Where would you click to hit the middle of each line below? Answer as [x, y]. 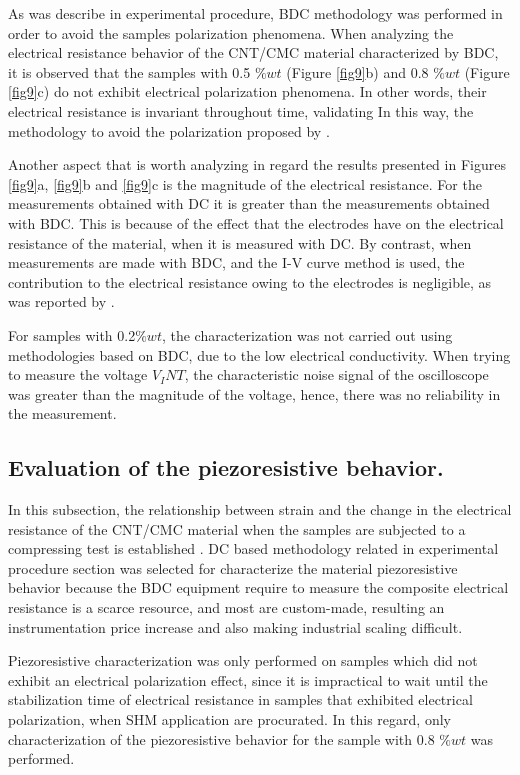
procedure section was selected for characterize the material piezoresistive [233, 567]
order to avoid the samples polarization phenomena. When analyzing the [231, 32]
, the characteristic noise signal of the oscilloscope [336, 374]
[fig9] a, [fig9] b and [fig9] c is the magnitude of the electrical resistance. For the [245, 183]
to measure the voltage [78, 374]
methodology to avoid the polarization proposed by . [169, 130]
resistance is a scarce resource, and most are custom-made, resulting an [226, 607]
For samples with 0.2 [72, 334]
